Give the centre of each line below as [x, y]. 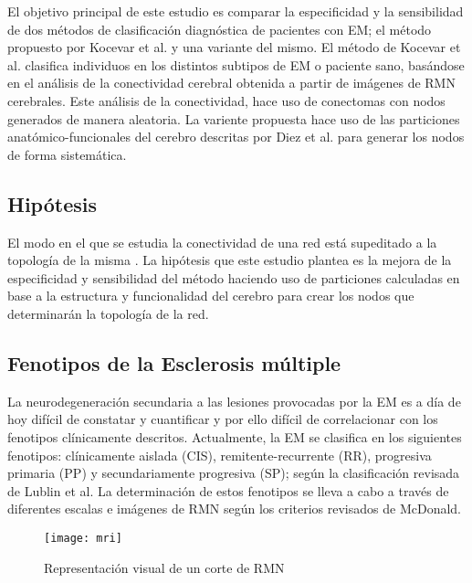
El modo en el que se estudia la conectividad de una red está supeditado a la [222, 242]
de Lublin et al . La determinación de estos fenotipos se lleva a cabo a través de [228, 490]
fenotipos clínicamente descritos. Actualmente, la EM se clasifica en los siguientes [235, 436]
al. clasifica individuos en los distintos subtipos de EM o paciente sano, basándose [236, 64]
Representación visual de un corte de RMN [164, 567]
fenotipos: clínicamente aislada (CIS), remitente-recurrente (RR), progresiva [220, 455]
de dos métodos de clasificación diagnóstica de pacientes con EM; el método [220, 29]
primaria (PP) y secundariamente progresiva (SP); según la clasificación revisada [234, 473]
